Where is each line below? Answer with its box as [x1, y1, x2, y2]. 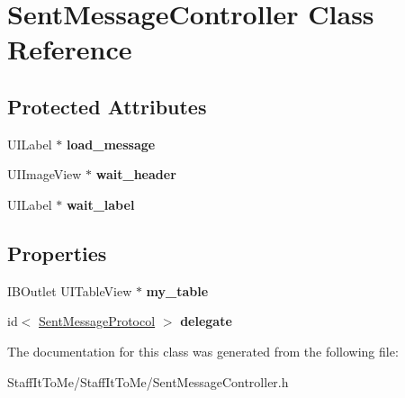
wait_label [66, 194, 135, 213]
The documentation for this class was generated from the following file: [7, 341, 399, 360]
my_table [146, 281, 209, 300]
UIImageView [7, 165, 82, 184]
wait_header [95, 165, 176, 184]
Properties [7, 239, 107, 267]
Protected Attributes [7, 92, 207, 120]
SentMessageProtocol [39, 312, 156, 330]
